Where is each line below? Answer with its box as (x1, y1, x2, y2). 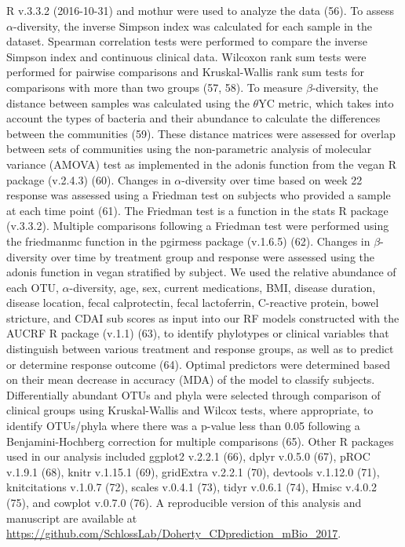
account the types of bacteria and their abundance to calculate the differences (6, 110, 381, 126)
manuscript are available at (6, 509, 137, 526)
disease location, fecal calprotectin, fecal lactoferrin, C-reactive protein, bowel (6, 294, 379, 311)
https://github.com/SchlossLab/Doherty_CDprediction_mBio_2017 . (6, 525, 341, 542)
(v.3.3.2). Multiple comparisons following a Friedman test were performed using (6, 217, 389, 234)
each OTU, (6, 279, 59, 295)
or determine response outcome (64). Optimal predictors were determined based (6, 356, 390, 372)
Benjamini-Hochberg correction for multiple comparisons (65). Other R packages (6, 432, 394, 449)
